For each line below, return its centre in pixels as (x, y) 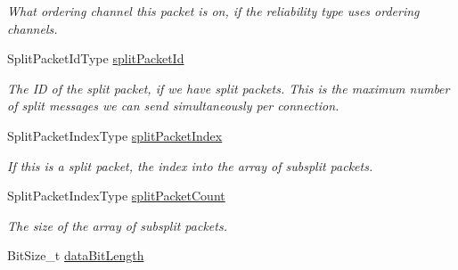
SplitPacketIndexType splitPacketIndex (115, 135)
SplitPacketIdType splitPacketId (96, 58)
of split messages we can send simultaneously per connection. (173, 106)
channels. (33, 28)
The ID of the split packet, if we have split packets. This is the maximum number (229, 88)
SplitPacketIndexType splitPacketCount (116, 196)
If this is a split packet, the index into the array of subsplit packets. (190, 165)
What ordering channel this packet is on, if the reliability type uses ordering (213, 11)
